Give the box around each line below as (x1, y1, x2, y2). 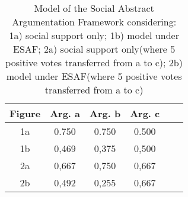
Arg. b (90, 106, 121, 120)
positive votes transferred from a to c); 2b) (5, 56, 183, 69)
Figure (9, 106, 41, 120)
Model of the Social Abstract (34, 1, 154, 15)
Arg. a (50, 106, 81, 120)
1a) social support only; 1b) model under (9, 28, 179, 42)
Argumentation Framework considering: (12, 15, 177, 28)
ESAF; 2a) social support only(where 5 (13, 42, 176, 56)
